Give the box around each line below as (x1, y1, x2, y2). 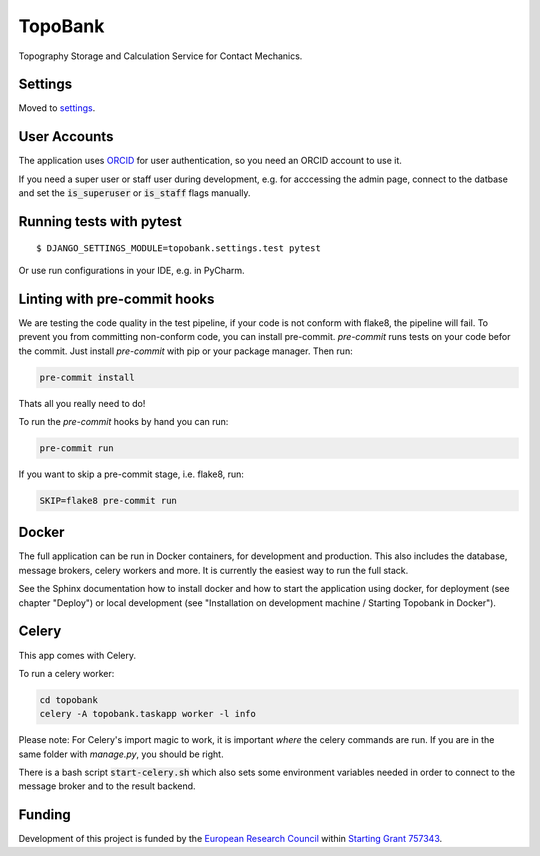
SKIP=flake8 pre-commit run (39, 495, 177, 506)
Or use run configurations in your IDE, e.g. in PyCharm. (18, 264, 245, 276)
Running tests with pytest (18, 213, 182, 230)
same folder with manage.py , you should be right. (18, 748, 224, 760)
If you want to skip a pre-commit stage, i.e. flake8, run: (18, 468, 245, 480)
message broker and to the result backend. (18, 780, 196, 792)
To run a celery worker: (18, 667, 115, 679)
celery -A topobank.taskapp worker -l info (39, 708, 257, 720)
